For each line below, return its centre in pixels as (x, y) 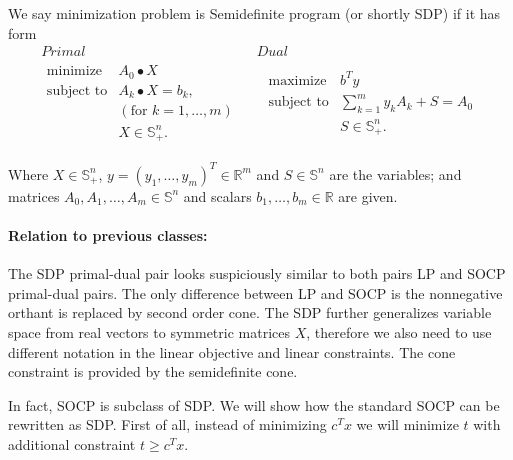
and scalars (217, 195)
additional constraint (72, 443)
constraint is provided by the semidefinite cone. (153, 371)
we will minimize (407, 424)
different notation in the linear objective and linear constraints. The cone (232, 351)
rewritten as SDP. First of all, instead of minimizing (167, 424)
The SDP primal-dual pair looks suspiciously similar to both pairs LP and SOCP (257, 273)
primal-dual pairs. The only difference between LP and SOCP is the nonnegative (255, 292)
